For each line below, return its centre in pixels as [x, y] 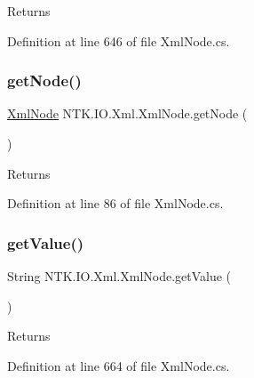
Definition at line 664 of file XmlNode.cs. [119, 365]
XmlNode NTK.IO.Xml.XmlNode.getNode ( [127, 113]
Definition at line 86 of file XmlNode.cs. [115, 203]
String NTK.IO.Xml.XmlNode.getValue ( [119, 276]
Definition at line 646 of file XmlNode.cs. [119, 40]
